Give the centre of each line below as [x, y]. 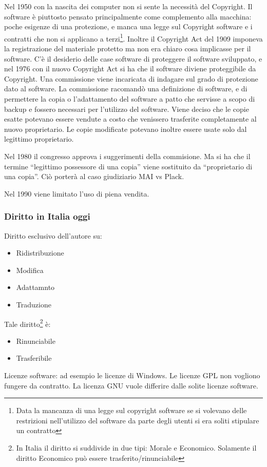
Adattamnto [35, 287]
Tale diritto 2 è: [27, 323]
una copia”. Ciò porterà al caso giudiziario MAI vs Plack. [94, 176]
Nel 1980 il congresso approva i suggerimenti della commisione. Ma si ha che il [127, 156]
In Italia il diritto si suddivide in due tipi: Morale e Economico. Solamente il [136, 447]
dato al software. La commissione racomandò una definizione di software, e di [126, 89]
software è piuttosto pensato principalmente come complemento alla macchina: [128, 16]
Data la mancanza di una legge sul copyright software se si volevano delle [131, 410]
